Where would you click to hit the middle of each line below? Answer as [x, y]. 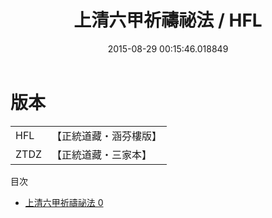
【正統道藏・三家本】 [102, 154]
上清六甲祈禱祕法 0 [64, 202]
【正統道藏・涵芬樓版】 [107, 136]
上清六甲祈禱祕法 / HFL [168, 20]
